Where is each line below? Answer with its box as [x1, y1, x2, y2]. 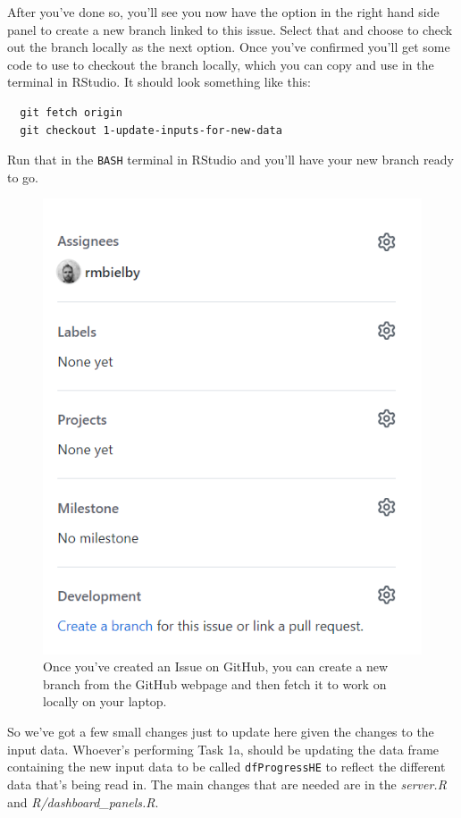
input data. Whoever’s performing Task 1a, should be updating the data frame [7, 739, 440, 758]
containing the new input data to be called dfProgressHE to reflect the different [7, 757, 446, 776]
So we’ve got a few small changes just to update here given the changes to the [7, 722, 434, 741]
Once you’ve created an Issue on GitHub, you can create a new [43, 657, 389, 676]
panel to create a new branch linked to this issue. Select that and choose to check [7, 20, 453, 38]
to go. [7, 167, 38, 186]
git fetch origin [20, 105, 122, 119]
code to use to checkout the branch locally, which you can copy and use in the [7, 55, 434, 73]
